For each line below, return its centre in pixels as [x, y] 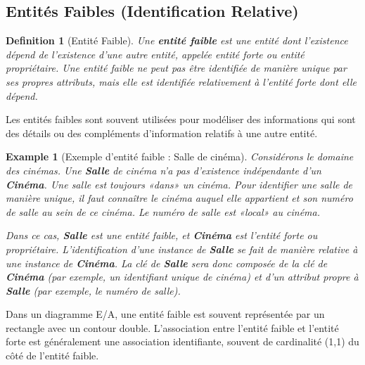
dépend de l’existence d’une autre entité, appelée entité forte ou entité [155, 54]
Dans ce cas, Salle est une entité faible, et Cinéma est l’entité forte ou [162, 235]
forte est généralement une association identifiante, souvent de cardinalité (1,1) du [182, 341]
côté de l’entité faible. [52, 356]
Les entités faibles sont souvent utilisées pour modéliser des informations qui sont [181, 119]
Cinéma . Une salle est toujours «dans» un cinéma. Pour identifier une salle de [179, 184]
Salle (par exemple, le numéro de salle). [93, 290]
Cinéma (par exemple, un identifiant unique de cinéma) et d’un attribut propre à [182, 277]
